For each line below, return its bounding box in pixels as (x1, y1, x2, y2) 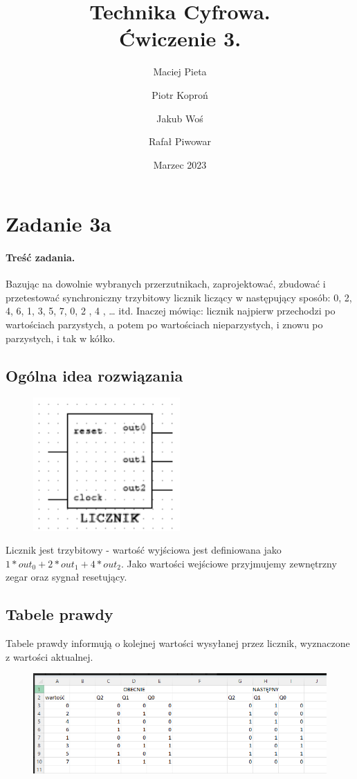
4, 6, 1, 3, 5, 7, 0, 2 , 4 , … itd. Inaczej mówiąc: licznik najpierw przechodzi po (6, 303, 336, 318)
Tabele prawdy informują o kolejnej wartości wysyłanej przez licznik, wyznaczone (6, 636, 350, 650)
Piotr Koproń (152, 87, 208, 102)
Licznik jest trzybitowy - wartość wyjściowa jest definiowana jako (6, 543, 282, 557)
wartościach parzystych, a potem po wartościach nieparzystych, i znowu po (6, 317, 323, 332)
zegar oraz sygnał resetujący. (6, 570, 127, 584)
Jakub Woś (156, 111, 203, 125)
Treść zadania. (6, 250, 75, 265)
